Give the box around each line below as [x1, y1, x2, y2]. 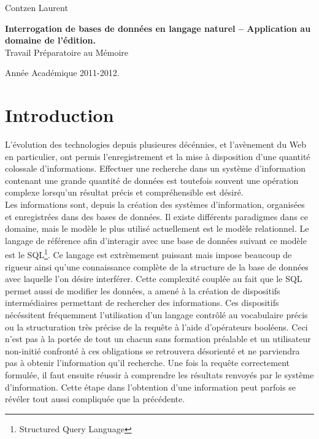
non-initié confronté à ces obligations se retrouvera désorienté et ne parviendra [5, 344, 300, 357]
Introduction [5, 102, 114, 128]
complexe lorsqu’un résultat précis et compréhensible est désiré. [5, 186, 244, 199]
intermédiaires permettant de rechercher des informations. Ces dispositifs [5, 296, 279, 309]
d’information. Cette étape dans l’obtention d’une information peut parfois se [5, 380, 296, 393]
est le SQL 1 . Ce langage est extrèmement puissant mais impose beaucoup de [5, 246, 292, 261]
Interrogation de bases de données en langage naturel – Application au [5, 21, 311, 34]
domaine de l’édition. [5, 34, 96, 47]
